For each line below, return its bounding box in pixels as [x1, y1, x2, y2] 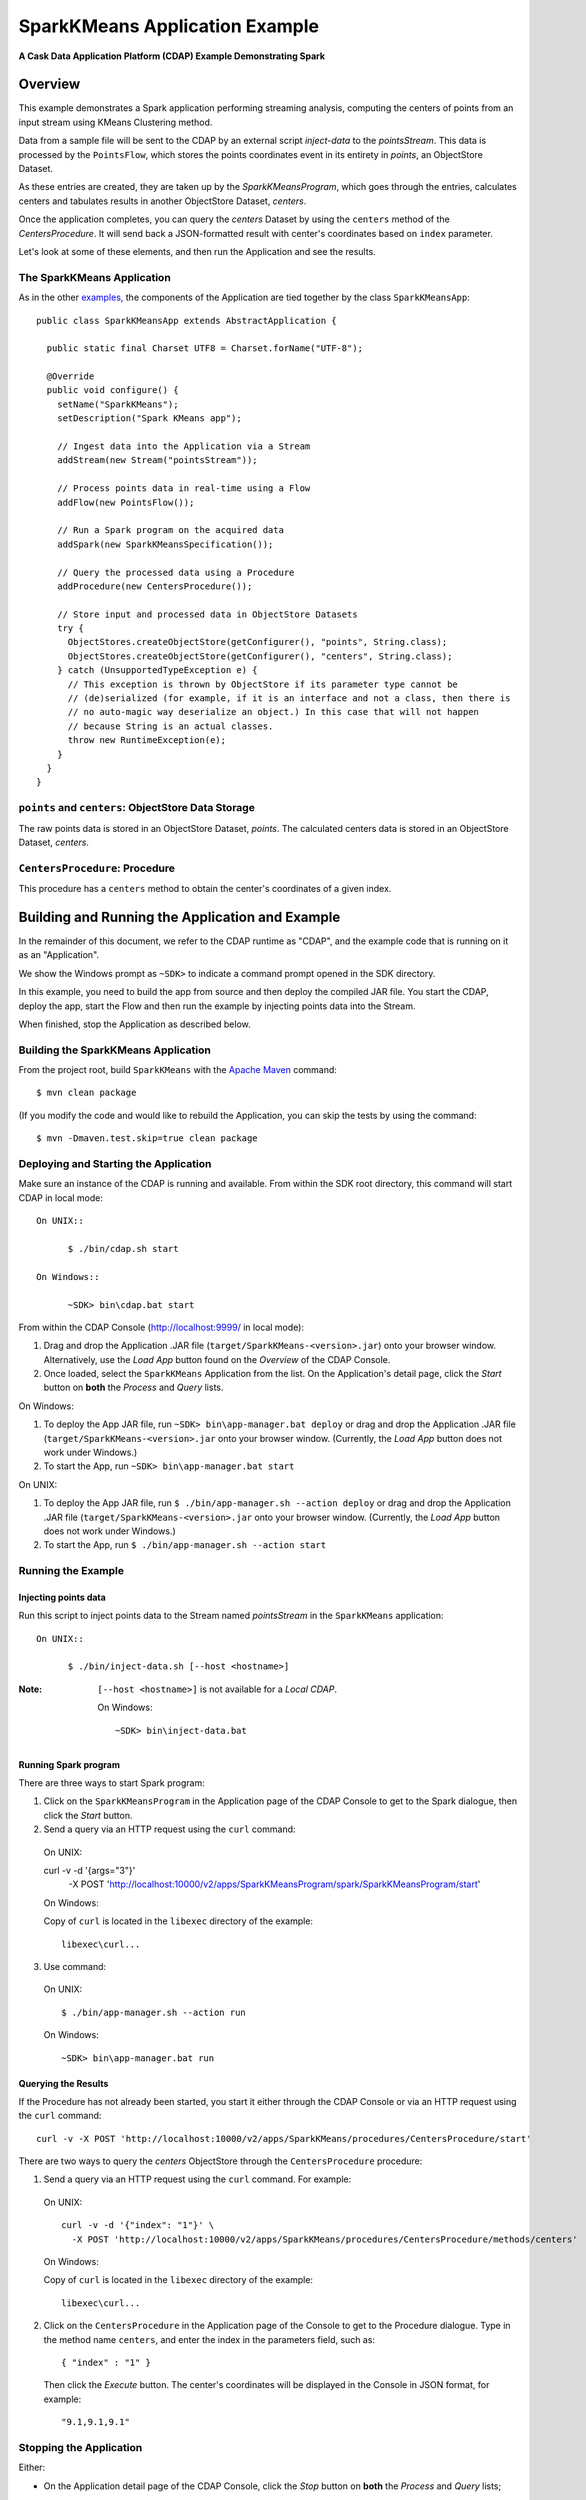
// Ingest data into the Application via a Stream [56, 441, 311, 452]
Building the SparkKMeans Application [18, 1043, 212, 1057]
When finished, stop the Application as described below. [18, 1018, 251, 1030]
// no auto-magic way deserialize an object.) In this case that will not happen [67, 706, 480, 718]
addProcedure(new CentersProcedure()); [56, 580, 253, 592]
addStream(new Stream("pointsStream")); [56, 455, 259, 466]
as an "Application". [18, 949, 100, 961]
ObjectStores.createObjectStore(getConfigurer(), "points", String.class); [67, 636, 448, 648]
